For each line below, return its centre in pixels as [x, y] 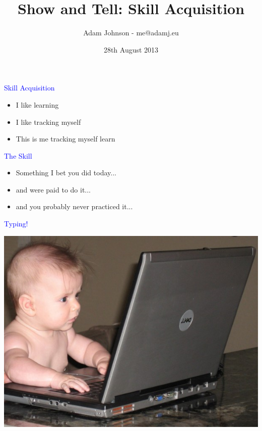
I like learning [37, 104]
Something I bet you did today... [66, 173]
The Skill [18, 155]
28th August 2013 [131, 49]
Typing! [16, 224]
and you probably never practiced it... [74, 206]
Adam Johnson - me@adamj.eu [131, 33]
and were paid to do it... [53, 189]
